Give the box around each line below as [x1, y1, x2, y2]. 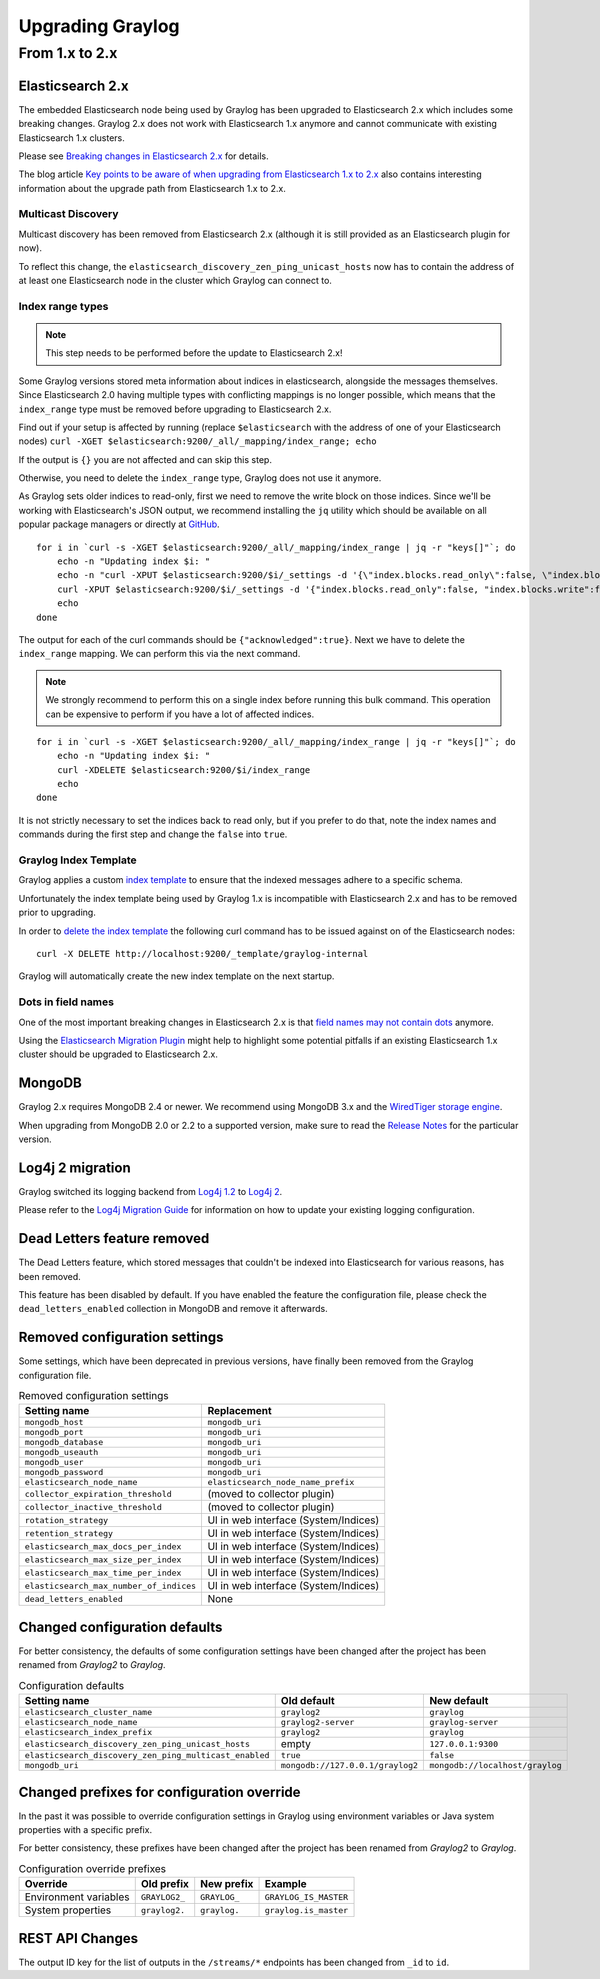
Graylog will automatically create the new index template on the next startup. [18, 970, 335, 982]
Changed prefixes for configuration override [18, 1783, 301, 1800]
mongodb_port [24, 1427, 84, 1438]
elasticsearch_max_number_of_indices [24, 1580, 197, 1591]
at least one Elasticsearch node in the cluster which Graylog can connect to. [18, 274, 332, 286]
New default [429, 1694, 489, 1708]
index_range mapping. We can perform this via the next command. [18, 648, 301, 660]
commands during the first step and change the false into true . [18, 828, 288, 840]
